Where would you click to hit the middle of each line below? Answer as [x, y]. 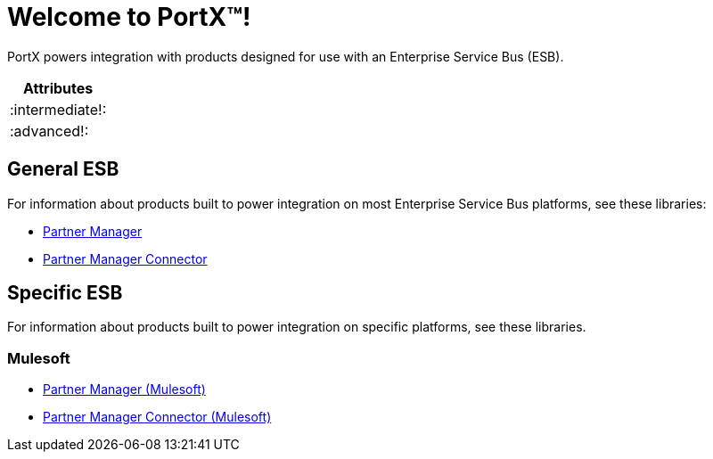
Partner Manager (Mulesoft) [124, 389]
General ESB [63, 169]
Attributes [58, 88]
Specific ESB [65, 293]
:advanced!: [49, 131]
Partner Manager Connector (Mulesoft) [157, 417]
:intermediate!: [58, 109]
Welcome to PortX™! [129, 17]
